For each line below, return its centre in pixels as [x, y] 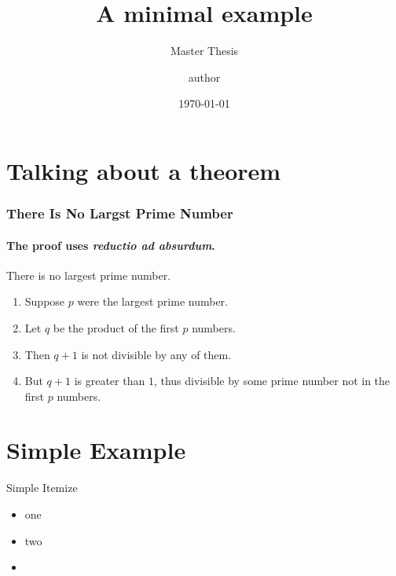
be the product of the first [116, 327]
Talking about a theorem [144, 170]
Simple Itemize [42, 488]
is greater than [110, 381]
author [204, 77]
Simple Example [96, 450]
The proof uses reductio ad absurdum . [111, 245]
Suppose [45, 301]
